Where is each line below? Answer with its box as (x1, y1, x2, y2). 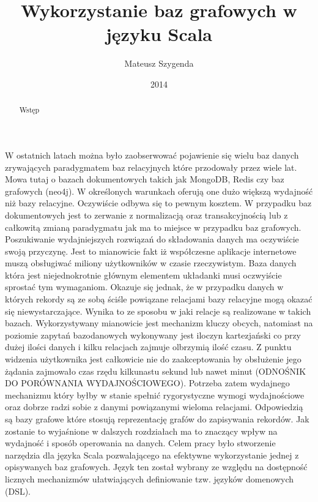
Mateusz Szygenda (124, 57, 194, 70)
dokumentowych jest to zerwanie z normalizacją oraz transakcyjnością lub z (5, 208, 288, 221)
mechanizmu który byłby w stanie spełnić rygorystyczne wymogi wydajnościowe (5, 388, 305, 401)
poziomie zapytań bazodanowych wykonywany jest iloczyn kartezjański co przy (5, 328, 301, 341)
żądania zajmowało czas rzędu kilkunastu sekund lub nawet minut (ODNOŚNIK (5, 364, 306, 377)
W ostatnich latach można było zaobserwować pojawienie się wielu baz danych (5, 148, 299, 161)
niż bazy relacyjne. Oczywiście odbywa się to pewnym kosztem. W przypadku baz (5, 197, 312, 209)
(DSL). (5, 484, 31, 497)
